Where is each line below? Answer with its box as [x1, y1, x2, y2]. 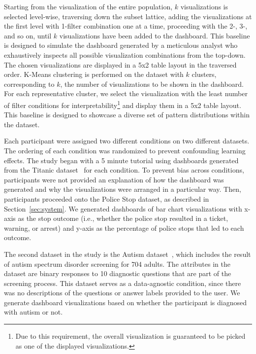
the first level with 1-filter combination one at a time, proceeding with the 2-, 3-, [4, 21, 248, 31]
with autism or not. [4, 307, 63, 317]
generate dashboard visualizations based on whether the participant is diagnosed [4, 297, 247, 307]
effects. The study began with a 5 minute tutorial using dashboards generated [4, 155, 239, 165]
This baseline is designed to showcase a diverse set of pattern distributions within [4, 109, 250, 120]
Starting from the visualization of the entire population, [4, 1, 173, 11]
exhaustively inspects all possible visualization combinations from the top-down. [4, 49, 246, 60]
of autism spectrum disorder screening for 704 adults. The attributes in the [4, 258, 230, 269]
